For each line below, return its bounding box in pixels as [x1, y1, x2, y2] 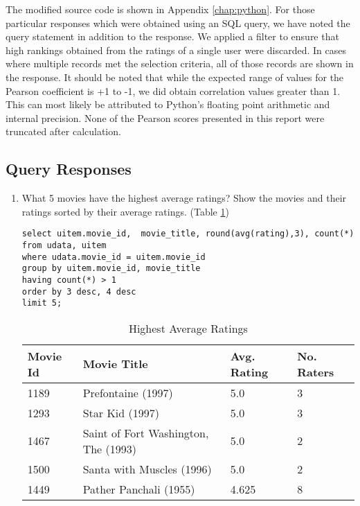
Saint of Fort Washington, [82, 424, 209, 441]
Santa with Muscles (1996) [82, 460, 212, 477]
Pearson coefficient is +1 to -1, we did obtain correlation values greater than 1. [6, 83, 341, 98]
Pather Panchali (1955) [82, 480, 195, 497]
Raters [297, 363, 334, 380]
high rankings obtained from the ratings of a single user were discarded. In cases [6, 42, 346, 57]
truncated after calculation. [6, 124, 121, 139]
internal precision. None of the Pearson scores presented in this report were [6, 110, 325, 125]
